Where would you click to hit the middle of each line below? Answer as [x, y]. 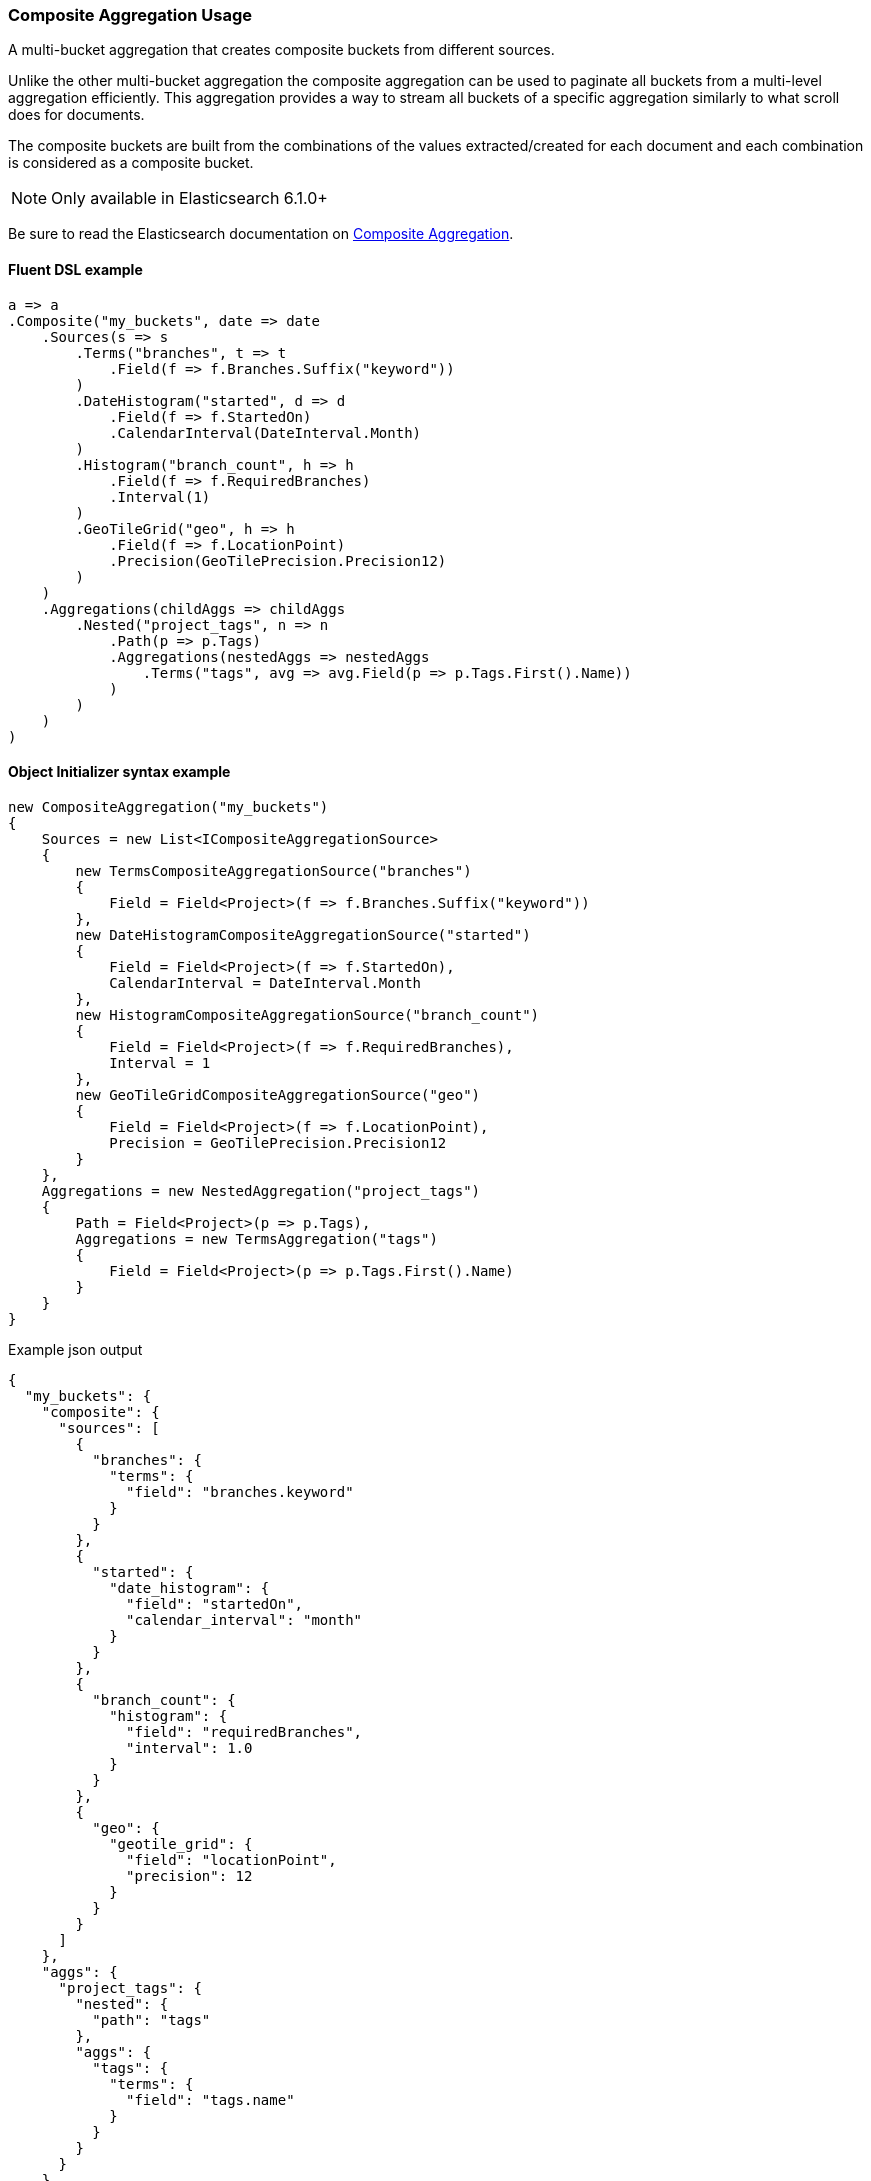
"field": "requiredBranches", [244, 1731]
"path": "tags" [151, 2019]
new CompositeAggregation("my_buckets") [168, 806]
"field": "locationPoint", [231, 1859]
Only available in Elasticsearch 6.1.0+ [189, 198]
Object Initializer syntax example [119, 772]
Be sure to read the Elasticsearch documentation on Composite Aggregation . [261, 234]
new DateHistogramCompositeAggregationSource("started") [303, 934]
